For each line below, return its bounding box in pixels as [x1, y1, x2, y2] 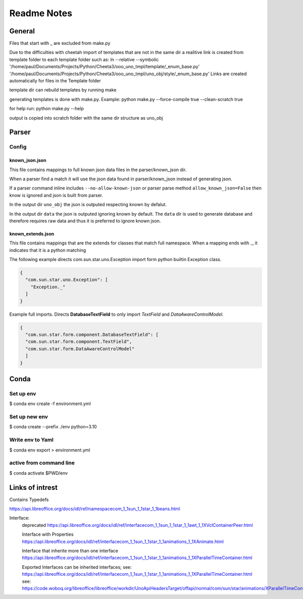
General [9, 27, 35, 35]
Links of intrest [9, 483, 58, 492]
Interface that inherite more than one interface [22, 547, 118, 554]
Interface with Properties [22, 531, 74, 537]
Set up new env [9, 413, 48, 420]
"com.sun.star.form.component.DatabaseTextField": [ [25, 331, 159, 337]
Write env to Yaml [9, 436, 54, 443]
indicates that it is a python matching [9, 247, 86, 253]
